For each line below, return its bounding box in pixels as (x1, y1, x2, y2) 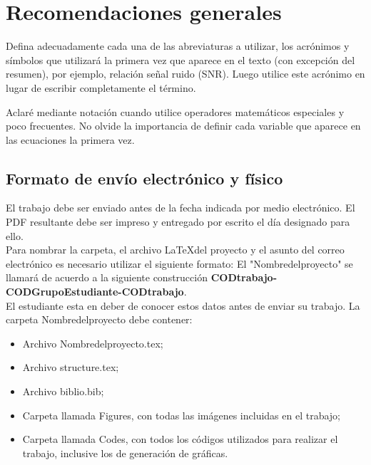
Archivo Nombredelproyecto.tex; (22, 335, 163, 350)
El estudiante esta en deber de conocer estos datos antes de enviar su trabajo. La (6, 298, 360, 313)
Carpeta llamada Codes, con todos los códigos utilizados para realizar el (22, 432, 338, 446)
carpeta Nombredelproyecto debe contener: (6, 312, 193, 327)
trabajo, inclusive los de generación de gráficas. (22, 445, 228, 460)
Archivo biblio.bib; (22, 384, 104, 399)
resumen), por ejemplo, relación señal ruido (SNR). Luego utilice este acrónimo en (6, 66, 365, 81)
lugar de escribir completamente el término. (6, 80, 196, 95)
